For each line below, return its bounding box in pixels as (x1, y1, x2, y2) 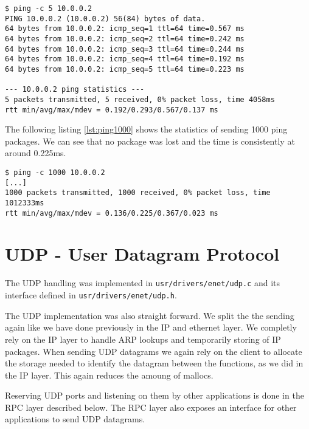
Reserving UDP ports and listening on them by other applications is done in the (5, 389, 304, 402)
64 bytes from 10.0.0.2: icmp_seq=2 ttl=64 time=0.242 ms (5, 34, 245, 43)
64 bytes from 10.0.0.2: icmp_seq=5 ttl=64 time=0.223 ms (5, 64, 245, 74)
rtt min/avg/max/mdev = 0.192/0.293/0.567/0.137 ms (5, 105, 218, 114)
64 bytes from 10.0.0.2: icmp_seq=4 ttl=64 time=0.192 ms (5, 55, 245, 64)
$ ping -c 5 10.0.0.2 (5, 4, 92, 13)
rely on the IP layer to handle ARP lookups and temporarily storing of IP (5, 332, 281, 345)
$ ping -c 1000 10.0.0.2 (5, 168, 105, 177)
